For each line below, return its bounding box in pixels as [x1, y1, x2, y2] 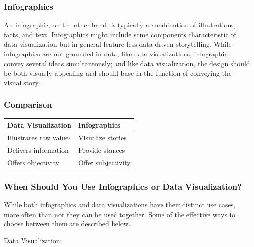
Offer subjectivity [78, 157, 131, 167]
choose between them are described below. [4, 219, 131, 229]
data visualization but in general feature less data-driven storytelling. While [4, 39, 231, 49]
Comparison [4, 98, 52, 110]
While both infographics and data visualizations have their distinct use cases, [4, 199, 236, 209]
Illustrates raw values [7, 132, 71, 142]
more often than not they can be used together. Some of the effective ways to [4, 209, 236, 219]
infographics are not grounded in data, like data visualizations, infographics [4, 49, 231, 58]
